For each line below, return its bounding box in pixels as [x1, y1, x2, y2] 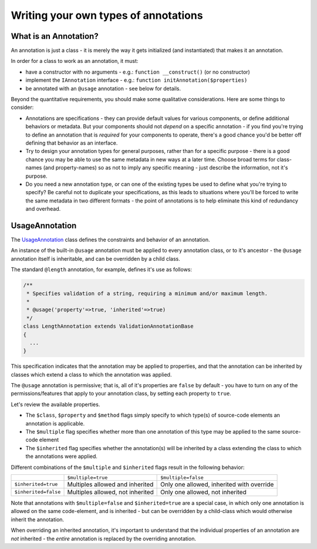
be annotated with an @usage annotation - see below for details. [25, 85, 181, 92]
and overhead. [25, 205, 61, 212]
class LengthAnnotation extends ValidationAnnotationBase [23, 323, 194, 330]
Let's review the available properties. [11, 401, 100, 408]
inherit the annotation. [11, 515, 65, 523]
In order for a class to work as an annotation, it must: [11, 58, 139, 65]
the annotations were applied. [25, 453, 98, 460]
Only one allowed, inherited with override [160, 480, 274, 488]
